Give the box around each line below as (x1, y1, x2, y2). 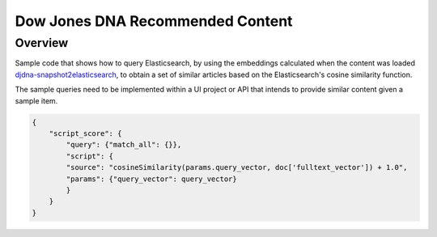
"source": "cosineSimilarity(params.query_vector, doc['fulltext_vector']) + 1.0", (66, 163, 408, 172)
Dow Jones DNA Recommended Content (15, 12, 293, 30)
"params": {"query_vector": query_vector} (66, 174, 238, 184)
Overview (15, 36, 69, 50)
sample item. (15, 95, 58, 105)
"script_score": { (49, 129, 122, 138)
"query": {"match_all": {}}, (66, 140, 182, 150)
